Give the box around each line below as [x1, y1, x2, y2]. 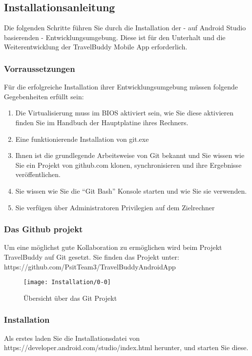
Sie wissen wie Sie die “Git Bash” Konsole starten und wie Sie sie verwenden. [15, 185, 247, 196]
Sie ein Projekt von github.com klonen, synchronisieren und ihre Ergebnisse [15, 159, 242, 170]
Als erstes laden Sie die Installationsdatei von [4, 333, 140, 343]
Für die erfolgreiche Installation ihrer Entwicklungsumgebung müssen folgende [4, 82, 238, 92]
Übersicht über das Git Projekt [23, 292, 117, 303]
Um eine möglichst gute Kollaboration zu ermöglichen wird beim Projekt [4, 242, 222, 252]
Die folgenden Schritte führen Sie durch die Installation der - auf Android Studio [4, 22, 246, 33]
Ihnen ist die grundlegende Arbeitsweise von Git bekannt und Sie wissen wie [15, 150, 245, 160]
